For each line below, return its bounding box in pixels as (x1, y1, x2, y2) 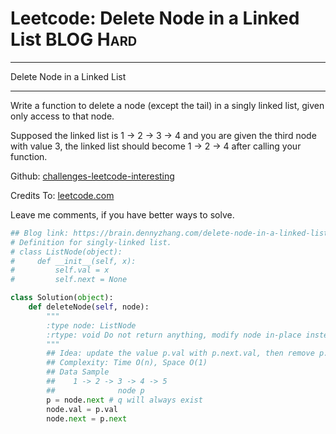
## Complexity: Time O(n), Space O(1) (46, 358, 208, 368)
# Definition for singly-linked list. (10, 237, 172, 247)
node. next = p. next (46, 413, 128, 424)
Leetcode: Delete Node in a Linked (10, 7, 300, 30)
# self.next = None (10, 275, 128, 285)
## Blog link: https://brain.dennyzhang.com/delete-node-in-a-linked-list (10, 228, 329, 238)
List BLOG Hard (10, 28, 138, 51)
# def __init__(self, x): (10, 256, 137, 266)
